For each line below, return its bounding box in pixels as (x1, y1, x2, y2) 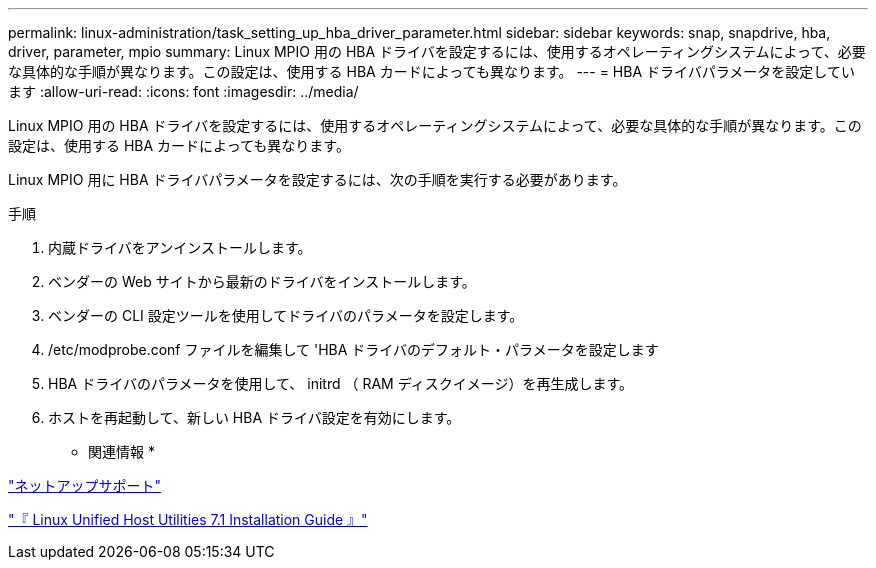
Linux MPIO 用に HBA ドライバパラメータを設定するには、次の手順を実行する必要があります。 (8, 171, 627, 188)
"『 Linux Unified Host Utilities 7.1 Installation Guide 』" (8, 511, 368, 528)
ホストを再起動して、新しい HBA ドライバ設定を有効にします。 (48, 409, 461, 426)
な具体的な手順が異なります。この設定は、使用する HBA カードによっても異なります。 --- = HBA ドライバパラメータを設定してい (8, 63, 855, 80)
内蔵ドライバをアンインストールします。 (48, 239, 312, 256)
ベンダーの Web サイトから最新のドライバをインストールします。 (48, 273, 476, 290)
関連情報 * (88, 443, 155, 460)
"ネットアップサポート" (8, 477, 162, 494)
